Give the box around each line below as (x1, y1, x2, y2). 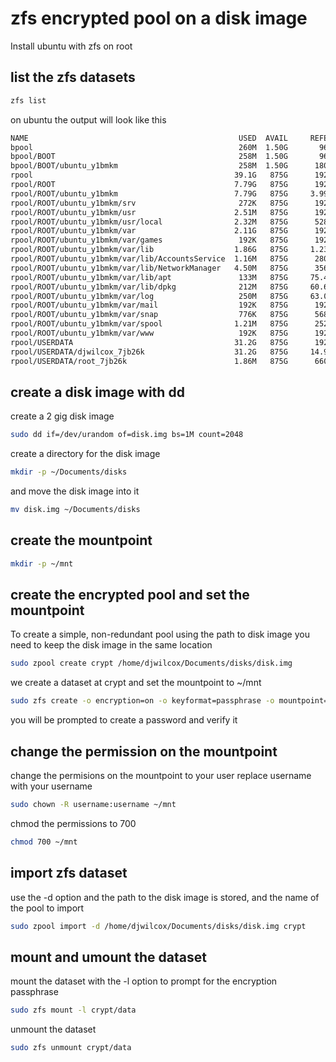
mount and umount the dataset (10, 948, 207, 966)
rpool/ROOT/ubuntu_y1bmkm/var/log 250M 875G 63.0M (10, 291, 333, 301)
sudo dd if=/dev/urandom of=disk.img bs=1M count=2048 (10, 430, 244, 440)
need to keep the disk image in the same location (10, 639, 213, 651)
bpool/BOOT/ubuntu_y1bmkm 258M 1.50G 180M (10, 161, 333, 171)
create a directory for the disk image (10, 448, 161, 460)
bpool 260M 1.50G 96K (10, 142, 333, 152)
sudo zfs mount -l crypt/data (10, 1005, 137, 1016)
